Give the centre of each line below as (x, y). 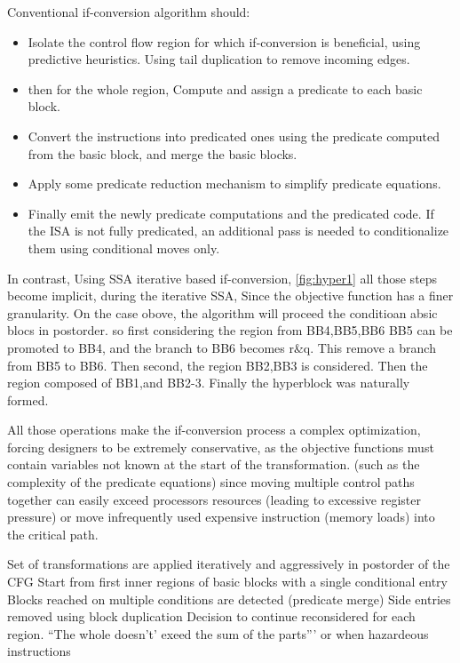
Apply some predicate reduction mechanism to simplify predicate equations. (234, 184)
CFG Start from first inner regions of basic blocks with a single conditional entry (227, 582)
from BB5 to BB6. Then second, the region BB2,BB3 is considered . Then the (218, 365)
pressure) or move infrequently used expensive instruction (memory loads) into (221, 517)
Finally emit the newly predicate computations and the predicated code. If (231, 213)
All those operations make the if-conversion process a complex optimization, (214, 430)
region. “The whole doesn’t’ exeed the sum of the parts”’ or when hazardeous (218, 633)
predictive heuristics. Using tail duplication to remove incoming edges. (219, 59)
